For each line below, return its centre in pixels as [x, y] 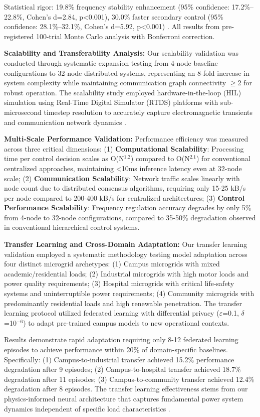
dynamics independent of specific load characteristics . [87, 408]
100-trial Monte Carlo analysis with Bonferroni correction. [125, 36]
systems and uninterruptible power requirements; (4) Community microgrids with [129, 293]
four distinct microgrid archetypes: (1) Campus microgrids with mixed [112, 264]
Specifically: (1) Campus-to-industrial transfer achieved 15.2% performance [119, 359]
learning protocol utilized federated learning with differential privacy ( [112, 313]
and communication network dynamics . [65, 122]
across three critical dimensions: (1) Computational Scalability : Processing [124, 148]
